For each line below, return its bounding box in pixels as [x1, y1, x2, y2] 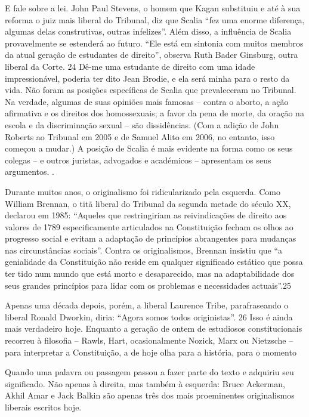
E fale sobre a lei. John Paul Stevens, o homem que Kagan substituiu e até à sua [5, 2, 301, 14]
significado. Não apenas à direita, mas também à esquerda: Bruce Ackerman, [5, 377, 286, 390]
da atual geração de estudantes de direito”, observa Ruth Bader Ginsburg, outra [5, 48, 298, 61]
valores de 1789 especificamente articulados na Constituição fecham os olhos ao [5, 220, 293, 233]
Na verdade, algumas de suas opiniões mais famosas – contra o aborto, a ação [5, 95, 289, 107]
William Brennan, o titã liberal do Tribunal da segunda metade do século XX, [5, 197, 291, 209]
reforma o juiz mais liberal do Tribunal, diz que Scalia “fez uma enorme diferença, [5, 13, 305, 26]
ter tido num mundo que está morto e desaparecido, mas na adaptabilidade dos [5, 267, 295, 280]
